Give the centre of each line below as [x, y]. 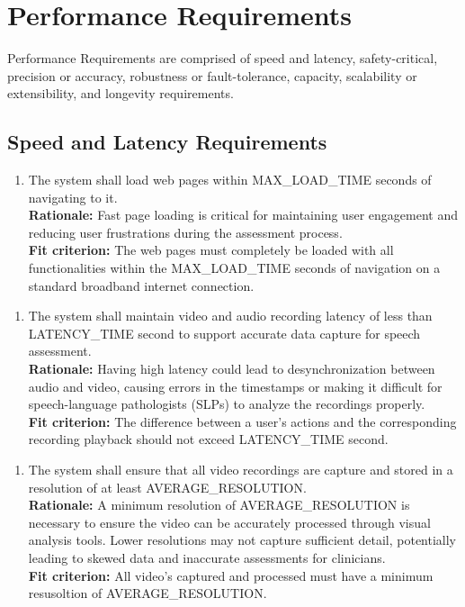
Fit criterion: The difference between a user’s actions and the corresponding [242, 421]
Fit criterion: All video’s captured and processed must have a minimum [231, 575]
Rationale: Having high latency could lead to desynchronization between [232, 369]
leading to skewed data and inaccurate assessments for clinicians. [207, 557]
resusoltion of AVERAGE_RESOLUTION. [148, 593]
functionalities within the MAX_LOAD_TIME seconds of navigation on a [234, 268]
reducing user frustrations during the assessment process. [185, 232]
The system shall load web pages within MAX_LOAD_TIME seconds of [230, 180]
